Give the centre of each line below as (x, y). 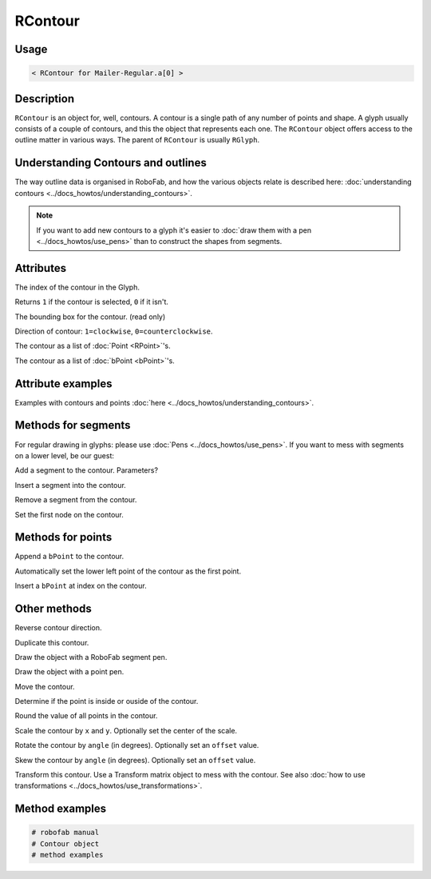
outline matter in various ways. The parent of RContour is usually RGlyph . (137, 140)
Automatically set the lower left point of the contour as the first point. (128, 571)
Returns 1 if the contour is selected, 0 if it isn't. (92, 302)
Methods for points (63, 537)
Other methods (53, 609)
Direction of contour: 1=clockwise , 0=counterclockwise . (114, 331)
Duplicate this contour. (52, 642)
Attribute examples (63, 384)
